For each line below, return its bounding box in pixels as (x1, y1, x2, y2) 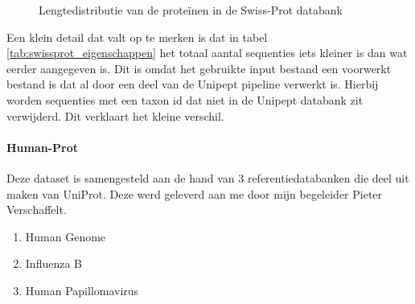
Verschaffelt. (6, 201, 67, 218)
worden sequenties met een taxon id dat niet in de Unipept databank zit (6, 91, 364, 108)
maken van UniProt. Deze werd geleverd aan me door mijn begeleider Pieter (6, 185, 383, 202)
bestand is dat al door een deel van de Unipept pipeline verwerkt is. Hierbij (6, 76, 379, 92)
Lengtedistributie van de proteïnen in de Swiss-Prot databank (39, 2, 343, 18)
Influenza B (25, 255, 82, 272)
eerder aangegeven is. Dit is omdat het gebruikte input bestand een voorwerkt (6, 60, 392, 76)
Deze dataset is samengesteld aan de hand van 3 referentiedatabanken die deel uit (6, 169, 409, 186)
